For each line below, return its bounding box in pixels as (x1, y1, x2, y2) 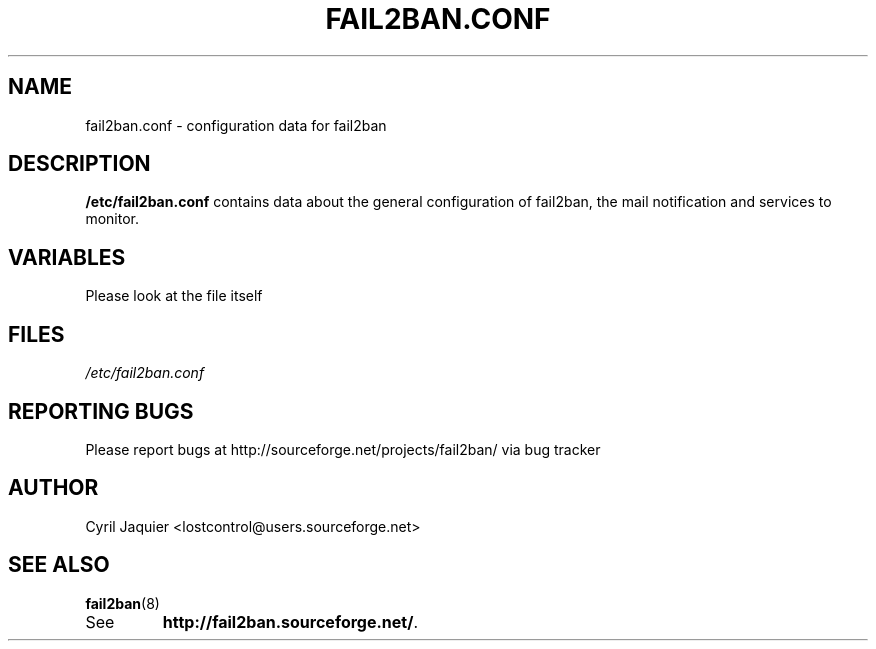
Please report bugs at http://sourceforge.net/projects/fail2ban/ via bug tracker (85, 440, 601, 458)
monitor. (85, 210, 139, 228)
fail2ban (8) (85, 594, 160, 612)
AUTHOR (8, 475, 99, 501)
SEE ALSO (8, 552, 110, 578)
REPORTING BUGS (8, 398, 194, 424)
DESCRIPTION (8, 151, 151, 177)
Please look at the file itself (85, 287, 263, 305)
